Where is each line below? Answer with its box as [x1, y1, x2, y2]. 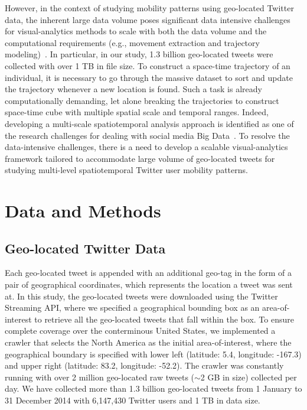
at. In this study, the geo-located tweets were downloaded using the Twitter [5, 289, 278, 302]
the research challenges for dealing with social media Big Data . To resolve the [5, 129, 290, 141]
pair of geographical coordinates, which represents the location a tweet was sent [5, 278, 293, 291]
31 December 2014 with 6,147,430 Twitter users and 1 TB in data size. [5, 394, 260, 406]
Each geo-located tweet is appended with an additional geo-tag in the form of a [5, 266, 292, 279]
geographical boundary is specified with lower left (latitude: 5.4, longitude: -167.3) [5, 347, 302, 360]
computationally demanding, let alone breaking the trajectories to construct [5, 94, 279, 106]
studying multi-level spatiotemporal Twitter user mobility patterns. [5, 164, 248, 176]
